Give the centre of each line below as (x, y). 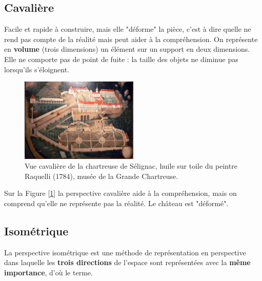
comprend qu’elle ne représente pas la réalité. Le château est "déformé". (116, 203)
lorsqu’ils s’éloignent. (37, 69)
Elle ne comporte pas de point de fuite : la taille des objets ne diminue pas (121, 59)
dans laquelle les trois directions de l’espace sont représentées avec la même (127, 262)
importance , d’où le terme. (48, 273)
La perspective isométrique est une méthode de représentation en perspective (125, 252)
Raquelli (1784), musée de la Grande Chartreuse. (102, 176)
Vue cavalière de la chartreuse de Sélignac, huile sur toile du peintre (131, 166)
